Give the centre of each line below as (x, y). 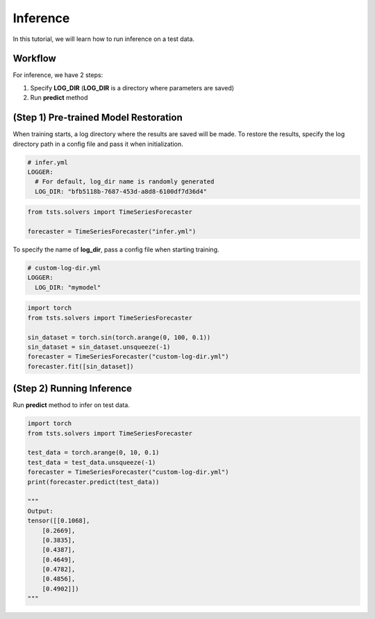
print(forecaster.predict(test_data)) (93, 482)
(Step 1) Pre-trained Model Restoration (98, 118)
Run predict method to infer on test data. (71, 405)
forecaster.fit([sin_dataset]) (81, 366)
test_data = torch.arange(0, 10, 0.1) (93, 453)
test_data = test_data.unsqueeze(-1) (92, 462)
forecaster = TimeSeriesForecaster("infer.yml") (112, 232)
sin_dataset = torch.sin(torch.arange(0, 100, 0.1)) (119, 337)
